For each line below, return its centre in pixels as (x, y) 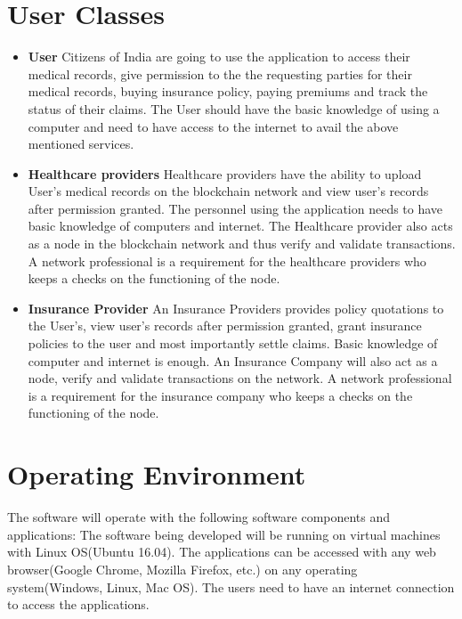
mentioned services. (81, 144)
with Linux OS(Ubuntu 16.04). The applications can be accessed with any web (222, 552)
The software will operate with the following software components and (199, 517)
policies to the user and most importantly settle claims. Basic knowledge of (233, 343)
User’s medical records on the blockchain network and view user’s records (228, 191)
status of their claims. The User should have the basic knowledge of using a (234, 108)
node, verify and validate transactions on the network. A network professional (240, 378)
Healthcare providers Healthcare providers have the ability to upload (225, 173)
